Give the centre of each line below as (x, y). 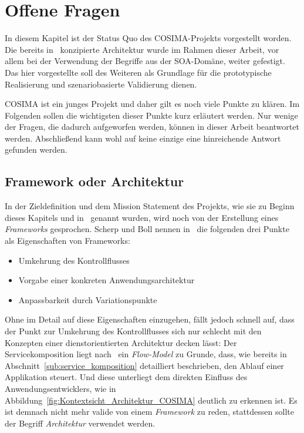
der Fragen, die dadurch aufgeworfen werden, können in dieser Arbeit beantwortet (152, 127)
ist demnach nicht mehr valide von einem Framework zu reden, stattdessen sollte (149, 412)
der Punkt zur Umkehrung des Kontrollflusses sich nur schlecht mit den (133, 331)
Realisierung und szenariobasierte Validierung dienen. (101, 84)
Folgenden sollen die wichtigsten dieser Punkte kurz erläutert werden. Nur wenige (151, 115)
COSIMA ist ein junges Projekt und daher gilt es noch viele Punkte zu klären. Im (152, 104)
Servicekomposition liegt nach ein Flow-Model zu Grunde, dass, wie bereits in (146, 354)
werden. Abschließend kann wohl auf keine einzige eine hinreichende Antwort (143, 138)
